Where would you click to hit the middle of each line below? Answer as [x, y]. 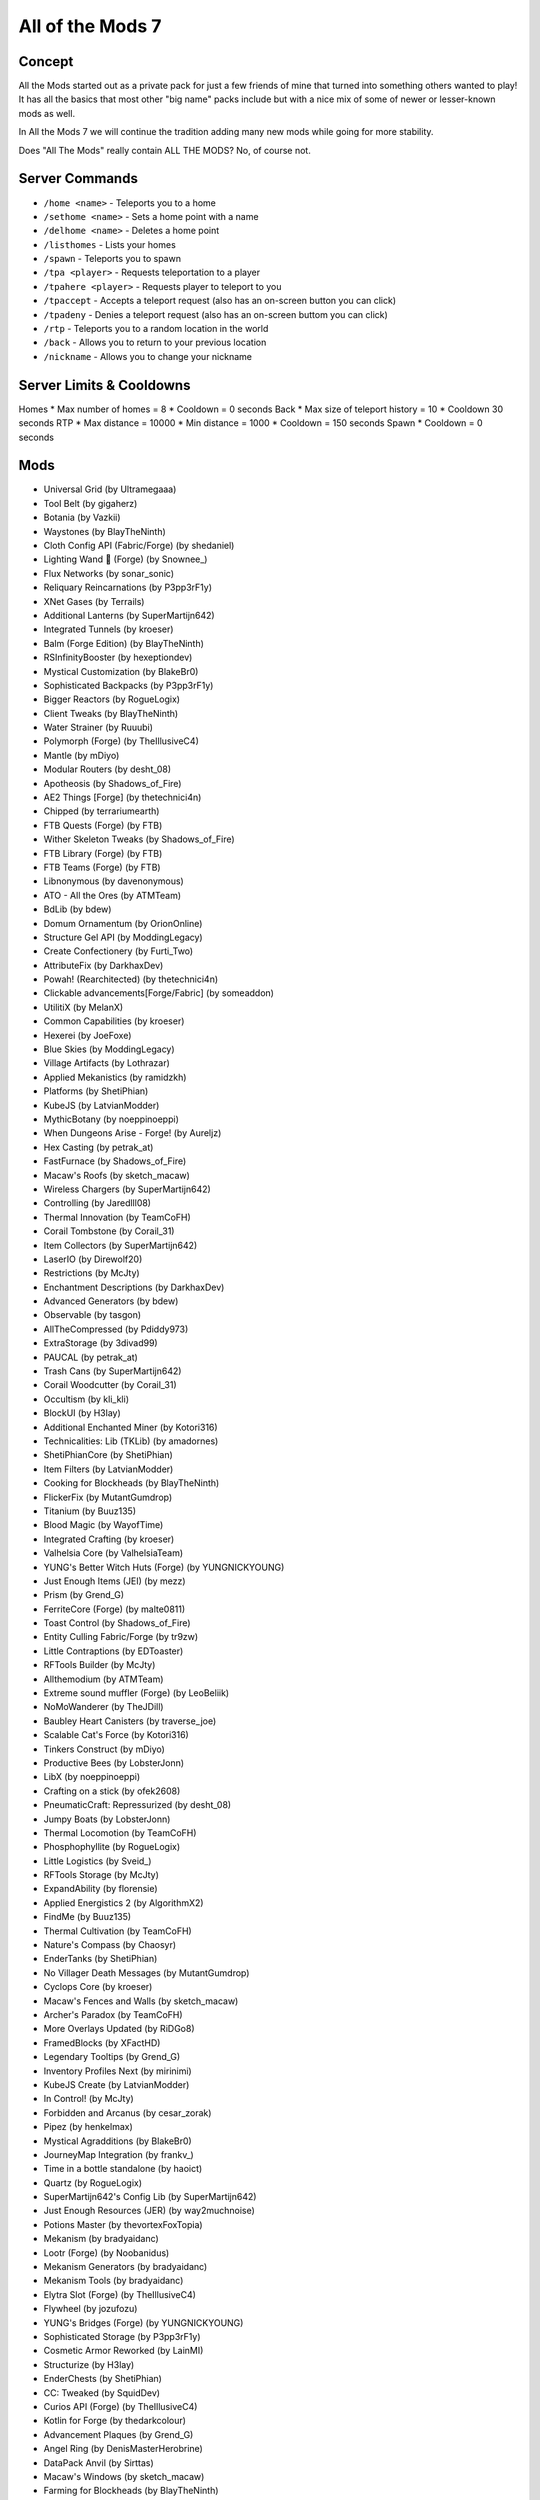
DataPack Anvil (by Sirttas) [98, 2462]
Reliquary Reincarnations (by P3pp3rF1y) [128, 587]
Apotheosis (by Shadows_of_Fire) [112, 783]
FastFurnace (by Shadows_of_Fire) [115, 1161]
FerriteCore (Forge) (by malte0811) [114, 1609]
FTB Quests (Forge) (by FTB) [103, 825]
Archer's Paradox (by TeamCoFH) [113, 2014]
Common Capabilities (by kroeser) [114, 1021]
